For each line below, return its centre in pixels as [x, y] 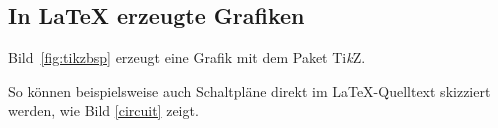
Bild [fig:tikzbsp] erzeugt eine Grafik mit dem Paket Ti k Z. [187, 57]
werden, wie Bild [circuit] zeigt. [103, 110]
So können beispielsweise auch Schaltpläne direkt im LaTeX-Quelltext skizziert [249, 90]
